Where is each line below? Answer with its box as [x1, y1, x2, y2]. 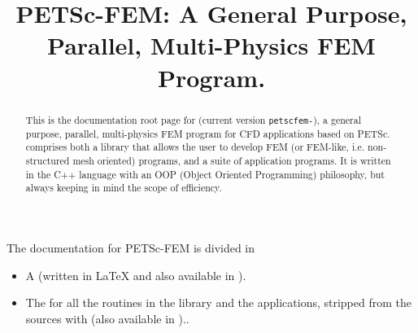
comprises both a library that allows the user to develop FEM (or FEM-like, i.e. [25, 140, 365, 154]
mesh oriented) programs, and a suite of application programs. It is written [72, 154, 391, 167]
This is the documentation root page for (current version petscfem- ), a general [25, 112, 362, 126]
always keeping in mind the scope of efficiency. [25, 181, 222, 195]
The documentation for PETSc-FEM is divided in [7, 239, 255, 256]
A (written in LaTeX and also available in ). [25, 266, 246, 283]
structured [25, 154, 70, 167]
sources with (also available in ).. [25, 309, 189, 326]
